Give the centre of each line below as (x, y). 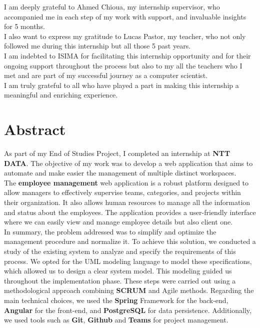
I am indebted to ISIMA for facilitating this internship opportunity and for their (127, 55)
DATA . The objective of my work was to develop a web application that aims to (128, 163)
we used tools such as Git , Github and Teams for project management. (116, 320)
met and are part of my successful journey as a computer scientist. (106, 75)
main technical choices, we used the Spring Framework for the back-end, (116, 300)
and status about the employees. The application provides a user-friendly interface (130, 212)
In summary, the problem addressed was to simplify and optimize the (110, 231)
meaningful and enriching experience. (61, 95)
